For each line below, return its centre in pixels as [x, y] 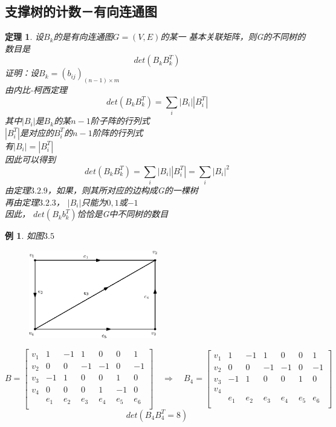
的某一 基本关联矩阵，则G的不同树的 [233, 37]
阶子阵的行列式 [120, 121]
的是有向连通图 [83, 37]
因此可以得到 [30, 159]
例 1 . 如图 [24, 236]
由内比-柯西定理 [36, 90]
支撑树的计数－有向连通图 [81, 11]
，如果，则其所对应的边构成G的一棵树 [123, 190]
